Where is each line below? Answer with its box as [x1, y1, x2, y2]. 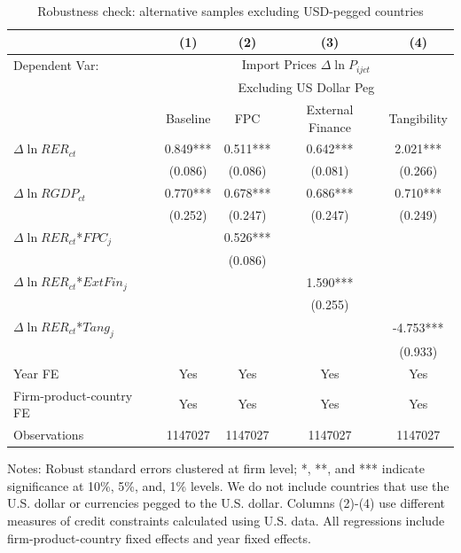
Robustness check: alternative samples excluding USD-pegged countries [37, 2, 424, 19]
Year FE [13, 363, 59, 382]
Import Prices [241, 55, 317, 74]
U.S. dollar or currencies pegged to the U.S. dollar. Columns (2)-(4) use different [7, 494, 445, 512]
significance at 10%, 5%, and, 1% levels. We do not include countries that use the [7, 476, 449, 495]
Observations [13, 425, 84, 444]
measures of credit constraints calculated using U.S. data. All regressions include [7, 510, 445, 529]
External [306, 99, 354, 118]
